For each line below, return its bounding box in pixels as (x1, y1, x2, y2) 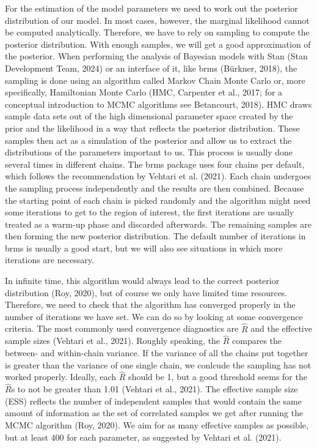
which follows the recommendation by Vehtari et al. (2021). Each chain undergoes (5, 170, 311, 182)
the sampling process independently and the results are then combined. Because (5, 181, 304, 194)
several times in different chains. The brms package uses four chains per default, (5, 157, 305, 170)
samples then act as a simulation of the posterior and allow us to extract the (5, 133, 292, 146)
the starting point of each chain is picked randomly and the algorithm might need (5, 193, 311, 206)
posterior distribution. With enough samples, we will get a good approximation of (5, 37, 311, 50)
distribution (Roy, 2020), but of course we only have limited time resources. (5, 286, 288, 299)
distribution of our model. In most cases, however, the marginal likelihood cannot (5, 13, 310, 26)
